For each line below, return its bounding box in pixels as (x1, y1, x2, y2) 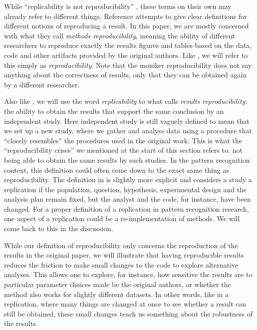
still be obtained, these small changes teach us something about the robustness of (4, 308, 253, 319)
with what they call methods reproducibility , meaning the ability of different (4, 30, 235, 40)
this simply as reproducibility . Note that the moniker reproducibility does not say (4, 59, 252, 70)
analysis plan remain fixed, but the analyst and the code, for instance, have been (4, 194, 251, 204)
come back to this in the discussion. (4, 223, 113, 234)
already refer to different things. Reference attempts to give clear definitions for (4, 10, 247, 21)
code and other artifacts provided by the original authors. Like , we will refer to (4, 49, 248, 60)
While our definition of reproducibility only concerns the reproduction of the (4, 240, 238, 250)
